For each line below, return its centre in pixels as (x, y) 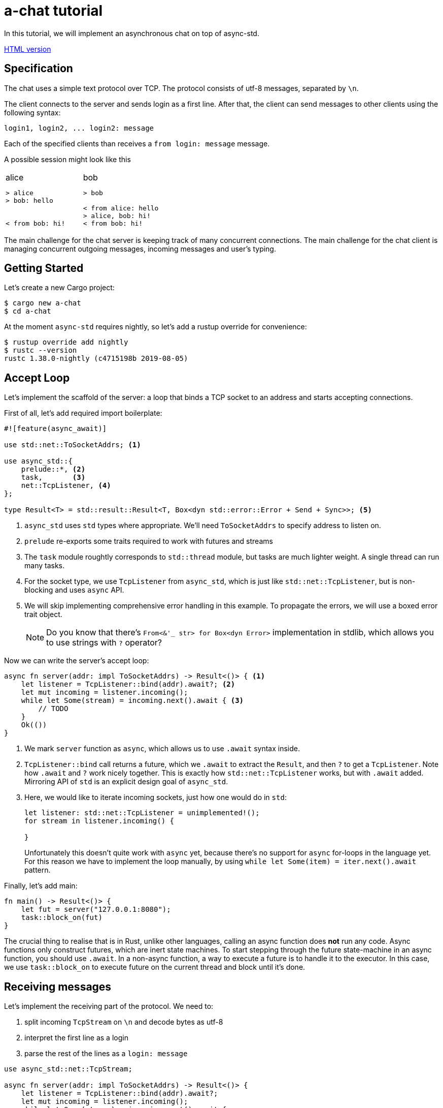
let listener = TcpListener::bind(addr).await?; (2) (128, 684)
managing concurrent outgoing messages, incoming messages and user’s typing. (140, 249)
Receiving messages (58, 987)
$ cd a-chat (28, 311)
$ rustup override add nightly (66, 342)
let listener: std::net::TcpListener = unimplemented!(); (142, 813)
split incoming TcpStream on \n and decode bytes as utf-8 (124, 1022)
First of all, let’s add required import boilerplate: (83, 413)
